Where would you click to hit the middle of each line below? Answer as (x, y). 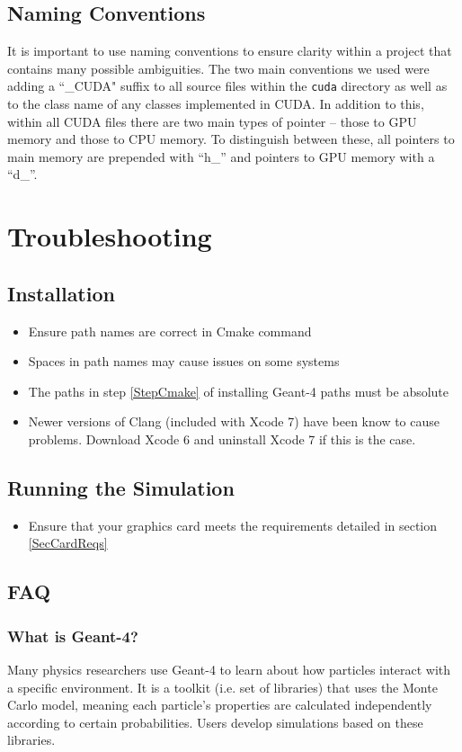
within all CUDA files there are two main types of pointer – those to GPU (212, 121)
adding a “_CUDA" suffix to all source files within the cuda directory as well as (227, 86)
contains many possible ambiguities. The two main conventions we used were (218, 68)
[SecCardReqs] (68, 543)
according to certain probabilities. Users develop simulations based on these (215, 722)
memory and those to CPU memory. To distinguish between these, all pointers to (231, 139)
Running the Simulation (121, 487)
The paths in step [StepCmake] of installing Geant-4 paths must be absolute (239, 391)
